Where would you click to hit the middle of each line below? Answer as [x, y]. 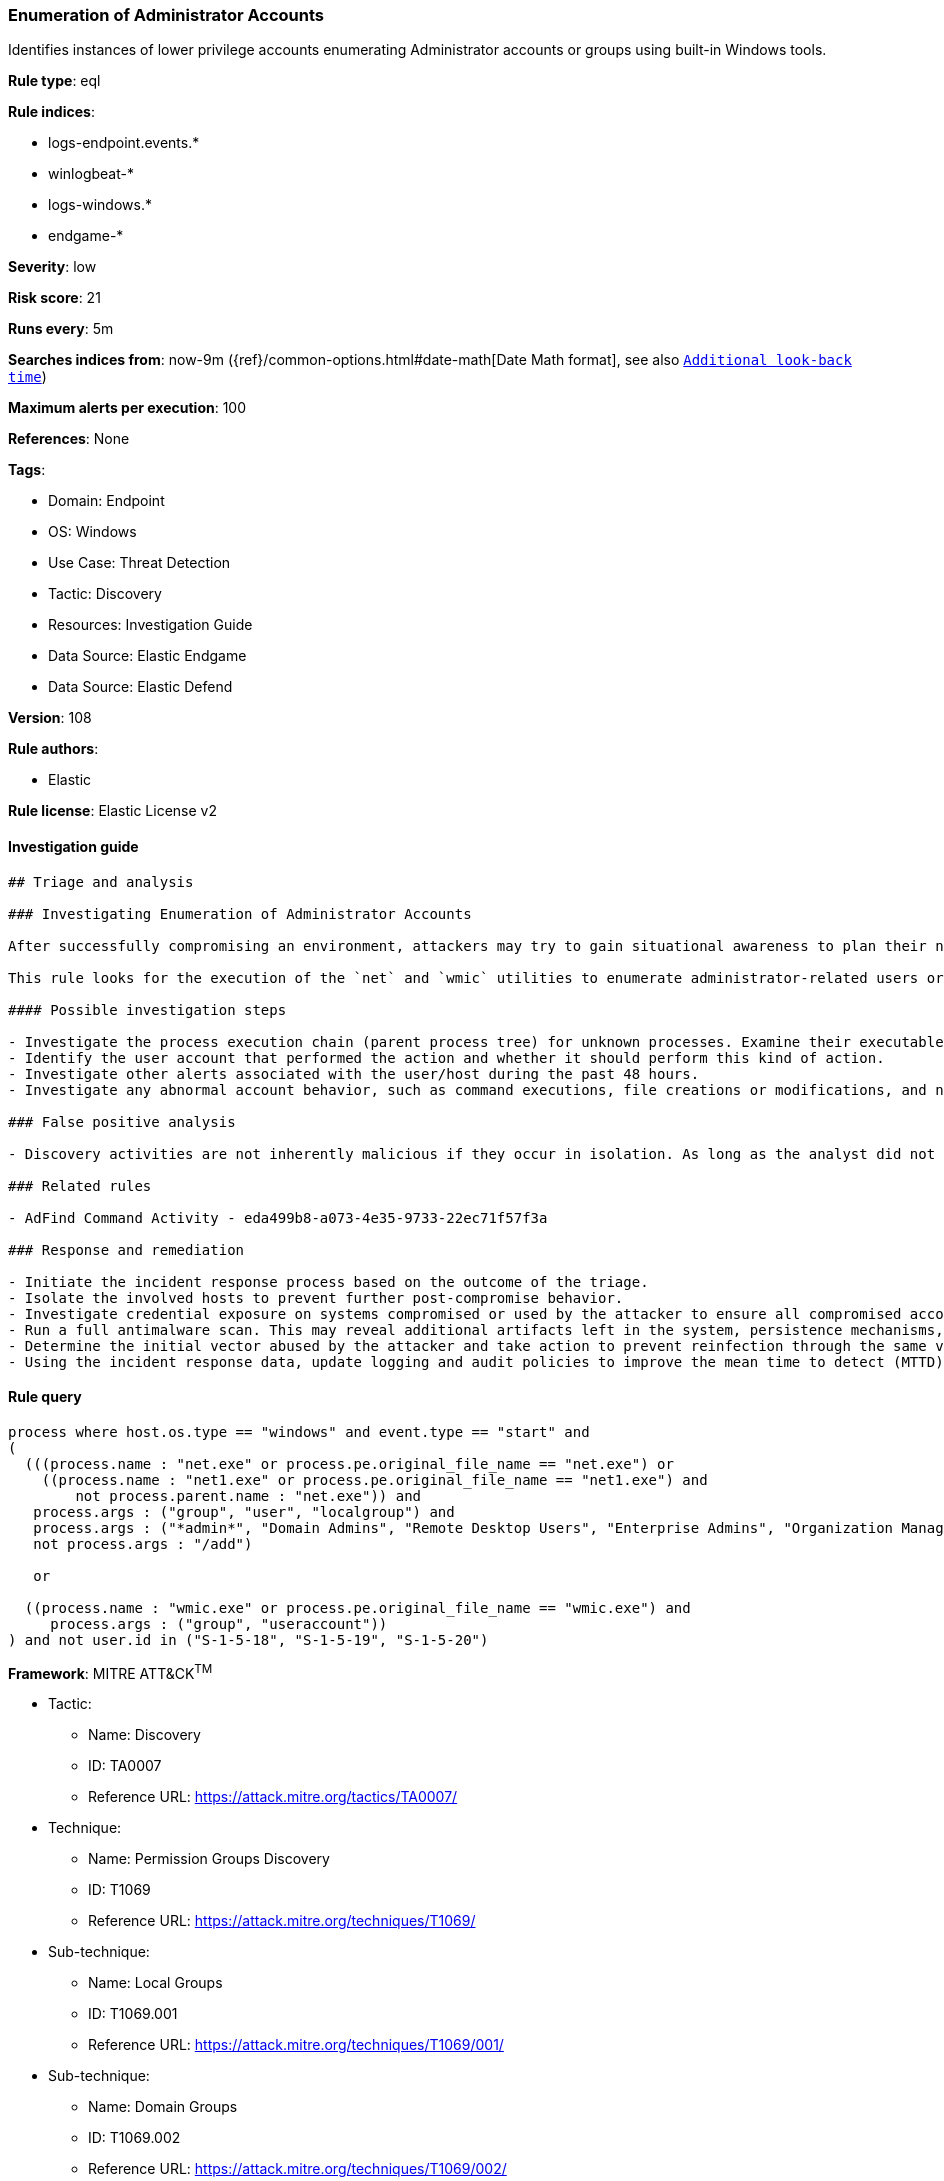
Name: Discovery [144, 1735]
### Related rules [80, 1185]
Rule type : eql [54, 81]
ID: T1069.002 [134, 2138]
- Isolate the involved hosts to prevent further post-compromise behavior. [316, 1297]
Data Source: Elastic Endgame [147, 656]
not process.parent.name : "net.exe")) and [248, 1495]
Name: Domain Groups [163, 2107]
